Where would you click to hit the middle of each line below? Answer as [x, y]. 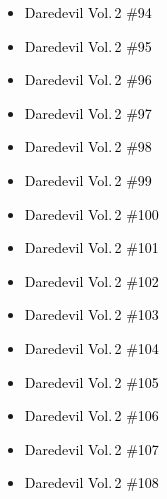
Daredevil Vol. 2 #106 [91, 415]
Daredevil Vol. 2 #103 [91, 314]
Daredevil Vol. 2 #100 [91, 213]
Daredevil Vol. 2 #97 [88, 112]
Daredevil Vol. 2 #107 [91, 448]
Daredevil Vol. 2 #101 [91, 247]
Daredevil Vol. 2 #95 [88, 45]
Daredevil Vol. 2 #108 [91, 482]
